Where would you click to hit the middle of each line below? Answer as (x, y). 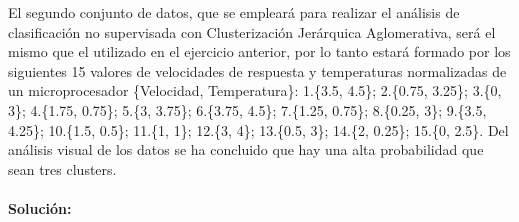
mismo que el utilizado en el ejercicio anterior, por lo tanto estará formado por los (259, 51)
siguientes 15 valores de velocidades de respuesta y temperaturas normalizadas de (257, 70)
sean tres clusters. (62, 168)
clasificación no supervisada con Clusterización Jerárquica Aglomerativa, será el (252, 31)
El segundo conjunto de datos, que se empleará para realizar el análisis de (234, 12)
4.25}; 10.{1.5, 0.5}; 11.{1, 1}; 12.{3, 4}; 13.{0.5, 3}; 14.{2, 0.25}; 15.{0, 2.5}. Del (258, 129)
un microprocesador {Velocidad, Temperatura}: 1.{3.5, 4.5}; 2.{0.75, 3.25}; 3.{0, (255, 90)
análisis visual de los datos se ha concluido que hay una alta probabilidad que (246, 149)
